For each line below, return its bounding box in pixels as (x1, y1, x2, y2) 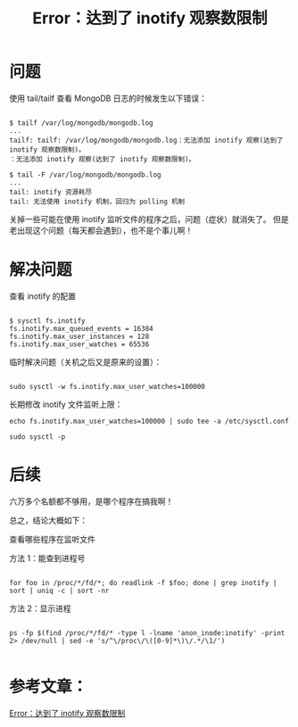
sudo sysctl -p (9, 432, 66, 442)
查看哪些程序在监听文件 (9, 533, 95, 544)
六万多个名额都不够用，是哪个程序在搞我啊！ (9, 496, 174, 507)
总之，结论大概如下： (9, 515, 87, 525)
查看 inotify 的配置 (9, 291, 76, 302)
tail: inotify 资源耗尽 (9, 187, 92, 196)
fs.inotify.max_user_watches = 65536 (9, 340, 150, 349)
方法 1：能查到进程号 (9, 552, 86, 563)
